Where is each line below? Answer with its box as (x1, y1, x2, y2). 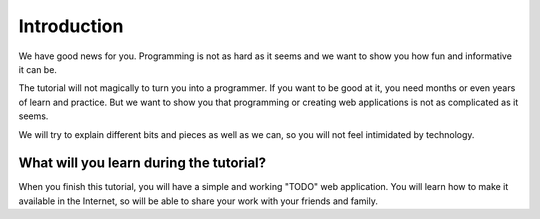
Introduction (18, 15, 124, 37)
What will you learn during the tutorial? (18, 155, 267, 172)
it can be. (18, 63, 57, 75)
